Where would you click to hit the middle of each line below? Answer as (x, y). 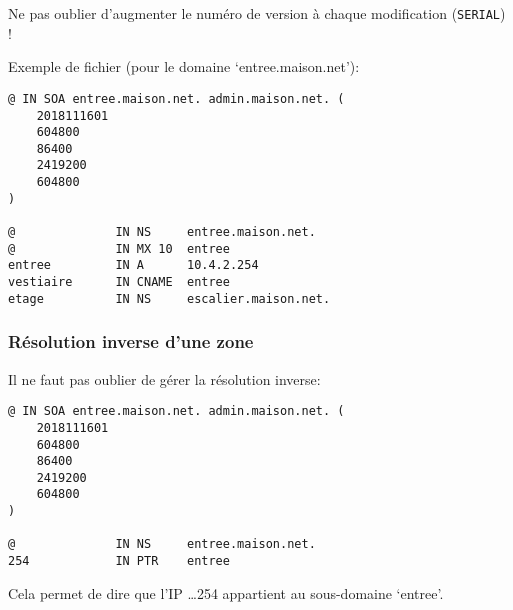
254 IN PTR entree (119, 561)
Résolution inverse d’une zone (131, 341)
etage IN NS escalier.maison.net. (169, 298)
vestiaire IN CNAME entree (119, 282)
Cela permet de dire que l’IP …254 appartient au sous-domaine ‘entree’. (226, 592)
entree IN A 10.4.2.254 (133, 265)
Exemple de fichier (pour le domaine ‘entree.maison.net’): (184, 66)
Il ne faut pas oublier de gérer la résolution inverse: (164, 378)
